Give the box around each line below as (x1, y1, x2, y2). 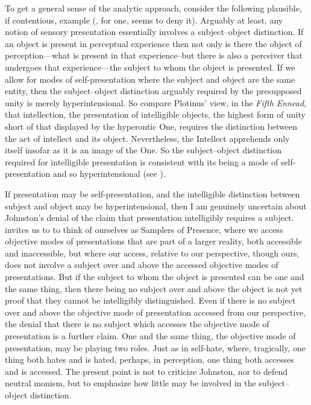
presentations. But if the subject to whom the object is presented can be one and (5, 270, 304, 283)
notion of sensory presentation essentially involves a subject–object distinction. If (5, 25, 304, 38)
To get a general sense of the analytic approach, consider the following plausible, (5, 2, 302, 14)
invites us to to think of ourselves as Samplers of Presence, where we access (5, 223, 283, 235)
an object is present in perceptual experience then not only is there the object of (5, 37, 302, 49)
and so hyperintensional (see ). (52, 167, 166, 180)
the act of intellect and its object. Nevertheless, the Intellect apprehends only (5, 132, 290, 144)
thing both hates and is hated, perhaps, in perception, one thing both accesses (5, 353, 294, 366)
